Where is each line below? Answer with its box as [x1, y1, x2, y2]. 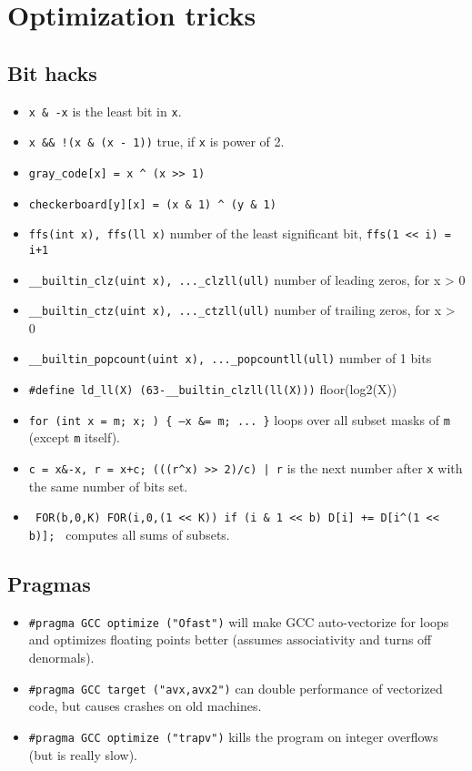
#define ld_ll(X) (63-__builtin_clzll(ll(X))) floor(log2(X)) [28, 380, 397, 399]
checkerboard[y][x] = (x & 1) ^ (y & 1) [28, 198, 276, 211]
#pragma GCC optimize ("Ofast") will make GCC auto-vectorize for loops [28, 612, 449, 631]
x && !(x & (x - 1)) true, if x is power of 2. [28, 132, 285, 151]
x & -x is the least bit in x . [28, 101, 182, 120]
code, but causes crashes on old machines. [28, 696, 262, 715]
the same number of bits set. [28, 476, 188, 495]
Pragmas [7, 570, 91, 597]
